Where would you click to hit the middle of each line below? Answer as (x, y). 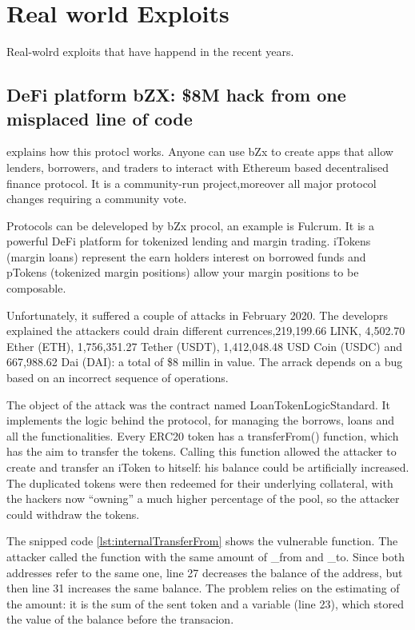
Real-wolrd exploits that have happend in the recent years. (150, 52)
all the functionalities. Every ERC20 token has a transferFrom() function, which (203, 435)
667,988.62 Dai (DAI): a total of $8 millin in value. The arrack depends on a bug (205, 362)
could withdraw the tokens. (73, 514)
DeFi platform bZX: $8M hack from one (176, 95)
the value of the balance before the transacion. (120, 619)
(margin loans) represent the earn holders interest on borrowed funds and (186, 256)
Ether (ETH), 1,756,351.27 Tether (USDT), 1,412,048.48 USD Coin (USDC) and (204, 346)
